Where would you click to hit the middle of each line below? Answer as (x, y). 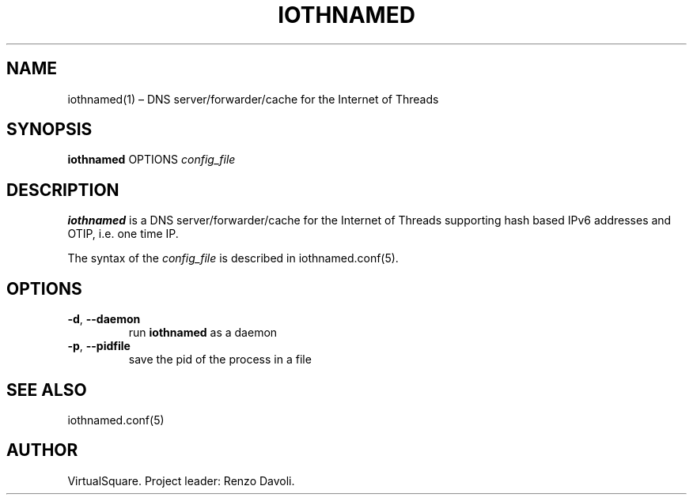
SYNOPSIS (49, 130)
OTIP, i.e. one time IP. (123, 234)
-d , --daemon (104, 319)
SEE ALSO (47, 390)
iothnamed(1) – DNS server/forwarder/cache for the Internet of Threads (253, 99)
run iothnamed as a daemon (203, 333)
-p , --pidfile (99, 346)
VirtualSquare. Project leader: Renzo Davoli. (181, 480)
